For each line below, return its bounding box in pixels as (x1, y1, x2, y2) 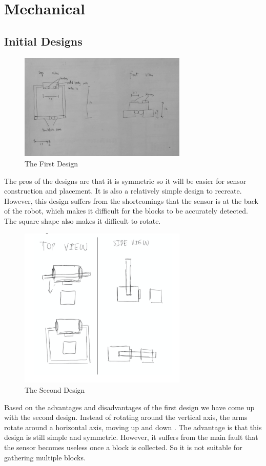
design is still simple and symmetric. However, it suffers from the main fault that (4, 432, 258, 442)
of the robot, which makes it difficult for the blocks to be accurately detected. (4, 205, 248, 216)
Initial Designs (4, 33, 83, 49)
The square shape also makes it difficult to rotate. (4, 215, 161, 226)
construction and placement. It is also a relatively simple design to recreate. (4, 185, 242, 196)
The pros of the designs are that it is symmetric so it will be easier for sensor (4, 175, 247, 186)
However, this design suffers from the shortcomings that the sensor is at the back (4, 195, 258, 206)
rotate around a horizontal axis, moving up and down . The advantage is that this (4, 421, 262, 432)
